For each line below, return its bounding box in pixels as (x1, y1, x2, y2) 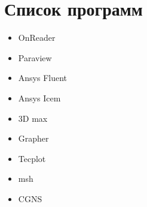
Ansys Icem (18, 91, 61, 104)
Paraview (18, 51, 52, 64)
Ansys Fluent (18, 71, 68, 84)
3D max (18, 112, 48, 124)
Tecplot (18, 152, 46, 164)
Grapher (18, 132, 49, 145)
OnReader (18, 31, 56, 44)
